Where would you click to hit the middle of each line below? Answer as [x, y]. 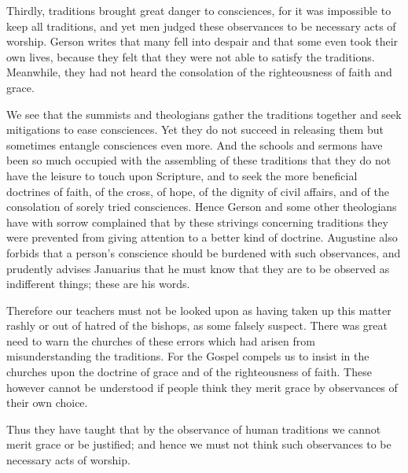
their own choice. [47, 403]
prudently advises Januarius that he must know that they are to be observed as [198, 268]
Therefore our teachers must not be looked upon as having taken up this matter [199, 310]
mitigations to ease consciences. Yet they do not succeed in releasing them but [195, 129]
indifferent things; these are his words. [98, 284]
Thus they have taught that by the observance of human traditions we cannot [194, 429]
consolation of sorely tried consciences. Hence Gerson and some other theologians [202, 207]
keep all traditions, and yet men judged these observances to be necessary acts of [201, 26]
